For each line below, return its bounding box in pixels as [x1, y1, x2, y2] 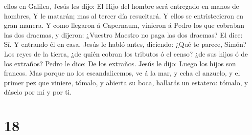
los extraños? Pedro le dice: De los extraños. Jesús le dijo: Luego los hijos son [4, 58, 236, 68]
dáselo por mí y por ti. [4, 87, 72, 97]
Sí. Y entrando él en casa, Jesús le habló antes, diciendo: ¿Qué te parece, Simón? [4, 39, 247, 49]
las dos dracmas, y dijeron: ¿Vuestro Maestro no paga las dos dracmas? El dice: [4, 29, 243, 39]
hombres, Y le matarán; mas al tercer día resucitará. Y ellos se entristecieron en [4, 10, 244, 20]
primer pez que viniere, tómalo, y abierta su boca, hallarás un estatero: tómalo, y [4, 77, 248, 87]
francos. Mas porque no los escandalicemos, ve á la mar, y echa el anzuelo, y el [4, 68, 240, 78]
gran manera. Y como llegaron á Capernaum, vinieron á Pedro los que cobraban [4, 20, 244, 30]
